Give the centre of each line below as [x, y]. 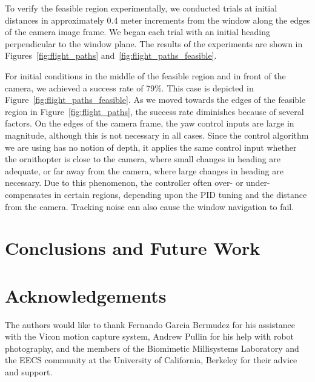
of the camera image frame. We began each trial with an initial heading [138, 32]
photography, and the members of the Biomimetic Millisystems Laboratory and [152, 348]
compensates [28, 194]
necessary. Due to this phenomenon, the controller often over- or [124, 183]
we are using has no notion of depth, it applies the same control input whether [151, 147]
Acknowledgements [86, 295]
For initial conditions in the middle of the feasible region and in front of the [145, 75]
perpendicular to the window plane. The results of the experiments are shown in [154, 43]
